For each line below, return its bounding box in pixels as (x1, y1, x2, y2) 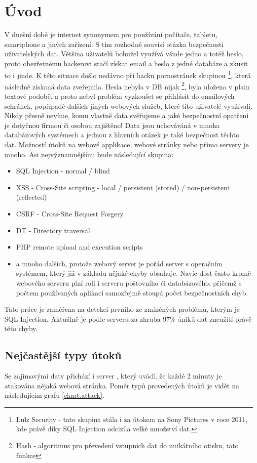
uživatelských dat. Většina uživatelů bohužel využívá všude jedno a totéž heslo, (4, 48, 244, 59)
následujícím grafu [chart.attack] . (4, 390, 105, 400)
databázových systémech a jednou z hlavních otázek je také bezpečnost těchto (4, 129, 240, 140)
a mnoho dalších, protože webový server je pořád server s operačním (16, 258, 222, 268)
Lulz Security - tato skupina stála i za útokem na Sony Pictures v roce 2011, (16, 414, 248, 424)
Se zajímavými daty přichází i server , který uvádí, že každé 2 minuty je (4, 371, 222, 381)
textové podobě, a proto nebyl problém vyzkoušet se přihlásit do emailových (4, 91, 235, 101)
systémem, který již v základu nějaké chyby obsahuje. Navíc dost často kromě (16, 268, 251, 278)
